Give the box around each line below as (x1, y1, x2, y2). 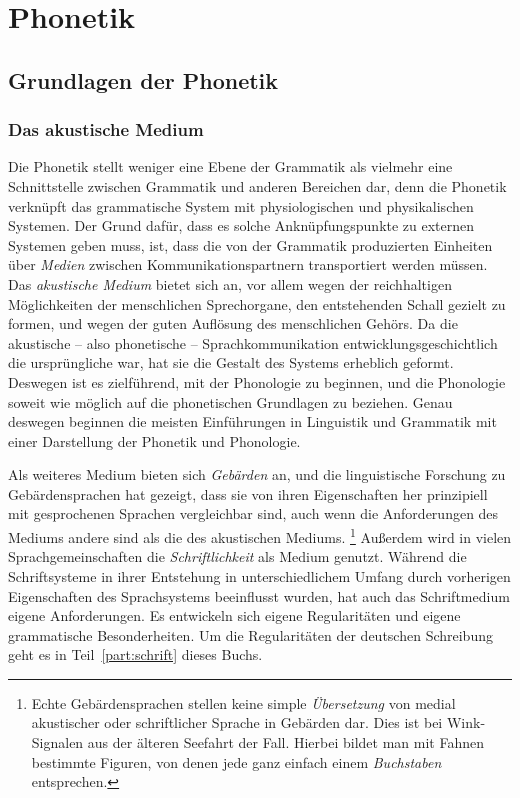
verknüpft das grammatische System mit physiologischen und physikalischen (8, 195, 474, 216)
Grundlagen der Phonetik (8, 64, 279, 95)
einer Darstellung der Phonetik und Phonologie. (8, 430, 301, 451)
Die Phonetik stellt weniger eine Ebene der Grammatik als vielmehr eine (8, 156, 453, 177)
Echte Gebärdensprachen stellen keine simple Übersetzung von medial (31, 692, 456, 713)
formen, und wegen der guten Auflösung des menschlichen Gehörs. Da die (8, 313, 458, 334)
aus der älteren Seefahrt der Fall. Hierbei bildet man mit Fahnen (87, 732, 485, 753)
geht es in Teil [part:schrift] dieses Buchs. (8, 644, 263, 665)
